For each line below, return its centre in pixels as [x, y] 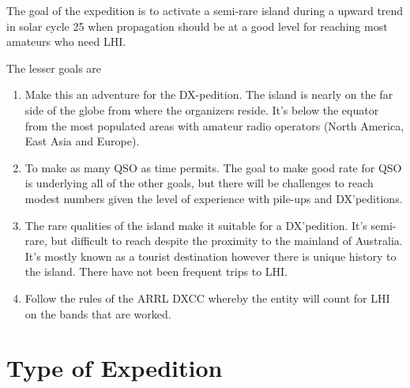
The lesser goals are [54, 68]
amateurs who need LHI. [66, 41]
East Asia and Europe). [82, 141]
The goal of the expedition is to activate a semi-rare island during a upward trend [205, 10]
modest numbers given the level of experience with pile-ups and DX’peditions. [214, 198]
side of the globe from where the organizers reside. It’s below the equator [202, 109]
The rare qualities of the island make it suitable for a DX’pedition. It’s [196, 225]
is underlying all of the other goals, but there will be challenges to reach [199, 183]
